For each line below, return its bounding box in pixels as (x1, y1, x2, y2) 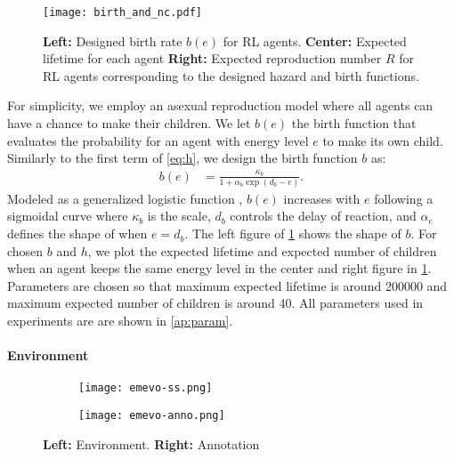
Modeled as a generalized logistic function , (7, 189, 243, 207)
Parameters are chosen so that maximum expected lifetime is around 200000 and (7, 276, 448, 294)
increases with (283, 189, 361, 207)
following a (374, 189, 434, 207)
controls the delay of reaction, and (230, 206, 417, 225)
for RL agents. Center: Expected (223, 31, 407, 50)
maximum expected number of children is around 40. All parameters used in (7, 294, 424, 312)
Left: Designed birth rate (43, 31, 182, 50)
